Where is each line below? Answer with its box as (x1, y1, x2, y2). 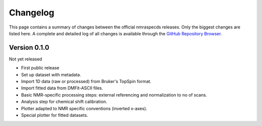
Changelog (9, 7, 54, 18)
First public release (21, 65, 60, 71)
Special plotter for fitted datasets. (21, 112, 88, 118)
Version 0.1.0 (9, 43, 49, 52)
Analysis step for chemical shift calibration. (21, 99, 107, 105)
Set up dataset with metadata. (21, 71, 82, 77)
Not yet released (9, 56, 42, 62)
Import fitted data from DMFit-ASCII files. (21, 85, 103, 91)
